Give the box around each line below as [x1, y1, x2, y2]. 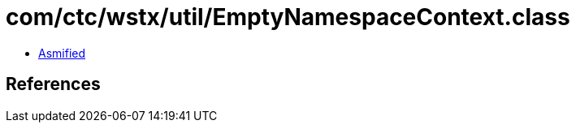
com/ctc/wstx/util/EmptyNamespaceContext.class [6, 3, 570, 31]
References [6, 74, 101, 95]
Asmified [38, 45, 86, 60]
